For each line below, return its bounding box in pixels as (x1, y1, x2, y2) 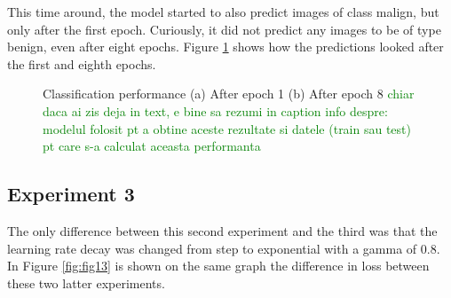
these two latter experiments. (7, 273, 165, 292)
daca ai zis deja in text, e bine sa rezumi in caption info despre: (43, 101, 388, 120)
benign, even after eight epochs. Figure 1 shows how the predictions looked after (7, 37, 444, 56)
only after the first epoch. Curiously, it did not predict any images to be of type (7, 20, 441, 38)
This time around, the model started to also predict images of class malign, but (7, 3, 439, 20)
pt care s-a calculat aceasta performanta (43, 137, 261, 155)
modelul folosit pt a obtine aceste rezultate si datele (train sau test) (43, 119, 411, 137)
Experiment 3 (7, 180, 135, 208)
